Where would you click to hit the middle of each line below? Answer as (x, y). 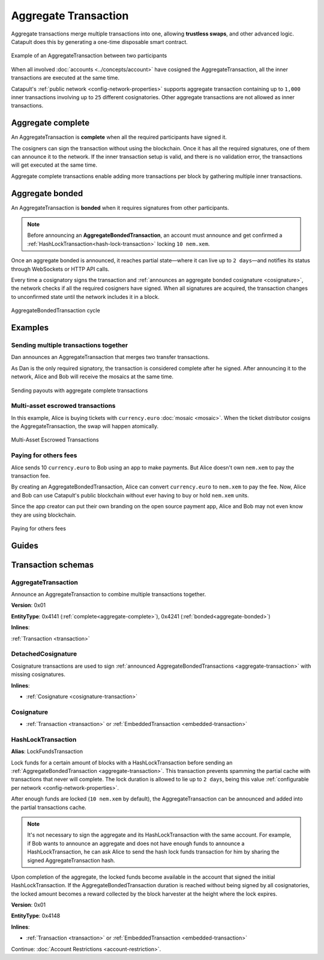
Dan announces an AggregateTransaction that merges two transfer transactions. (110, 357)
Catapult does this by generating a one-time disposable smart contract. (100, 42)
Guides (25, 545)
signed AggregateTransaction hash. (71, 860)
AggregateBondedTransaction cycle (55, 310)
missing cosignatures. (38, 674)
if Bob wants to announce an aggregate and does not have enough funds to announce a (136, 843)
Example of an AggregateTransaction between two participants (89, 56)
